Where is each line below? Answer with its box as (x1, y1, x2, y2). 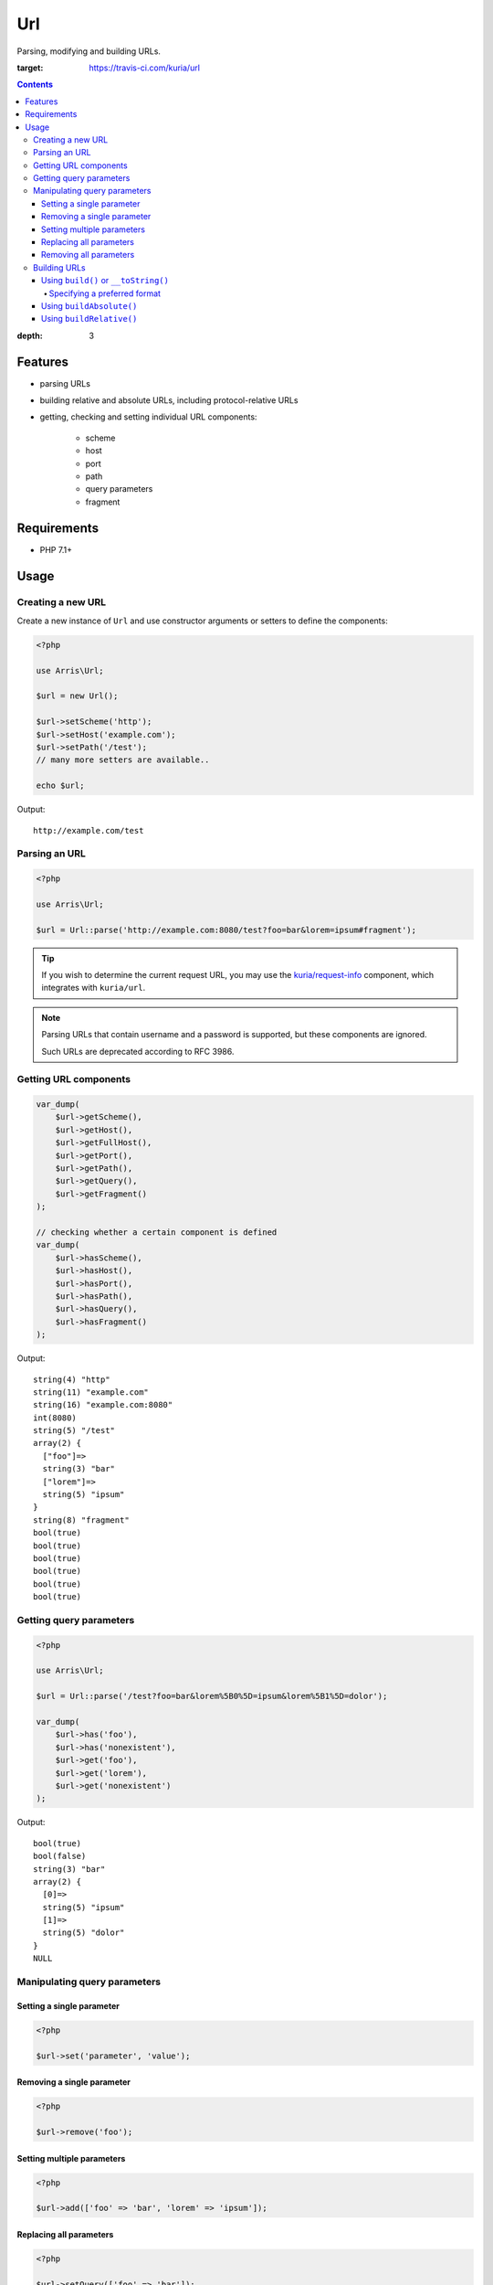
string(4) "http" (33, 1374, 110, 1385)
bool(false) (33, 1851, 87, 1862)
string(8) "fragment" (33, 1514, 130, 1525)
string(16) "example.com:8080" (33, 1399, 173, 1410)
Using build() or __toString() (41, 275, 169, 286)
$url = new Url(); (36, 691, 119, 701)
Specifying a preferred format (48, 288, 162, 299)
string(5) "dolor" (42, 1928, 125, 1938)
